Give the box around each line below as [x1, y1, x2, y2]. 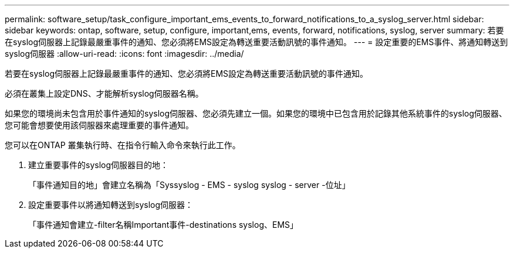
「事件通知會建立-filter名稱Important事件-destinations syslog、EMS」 [28, 220, 299, 230]
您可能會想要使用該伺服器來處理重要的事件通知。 [5, 120, 194, 130]
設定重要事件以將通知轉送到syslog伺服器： [28, 200, 194, 210]
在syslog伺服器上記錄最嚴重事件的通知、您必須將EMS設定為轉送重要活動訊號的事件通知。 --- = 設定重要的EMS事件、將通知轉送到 [5, 37, 508, 47]
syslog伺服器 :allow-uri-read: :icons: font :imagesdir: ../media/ [5, 49, 244, 59]
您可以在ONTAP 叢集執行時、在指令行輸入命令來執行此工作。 [5, 140, 241, 150]
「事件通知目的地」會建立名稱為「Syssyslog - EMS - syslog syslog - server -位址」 [28, 180, 350, 190]
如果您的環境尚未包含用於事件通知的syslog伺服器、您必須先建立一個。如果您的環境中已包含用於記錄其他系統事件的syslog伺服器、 [5, 108, 508, 118]
